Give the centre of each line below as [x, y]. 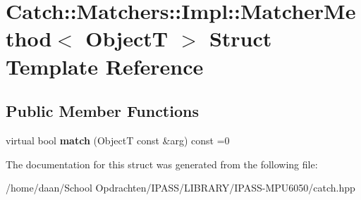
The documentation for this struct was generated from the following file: [162, 164]
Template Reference [105, 66]
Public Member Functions [102, 111]
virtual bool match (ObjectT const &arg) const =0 [118, 140]
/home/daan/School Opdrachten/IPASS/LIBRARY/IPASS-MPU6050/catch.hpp [180, 188]
